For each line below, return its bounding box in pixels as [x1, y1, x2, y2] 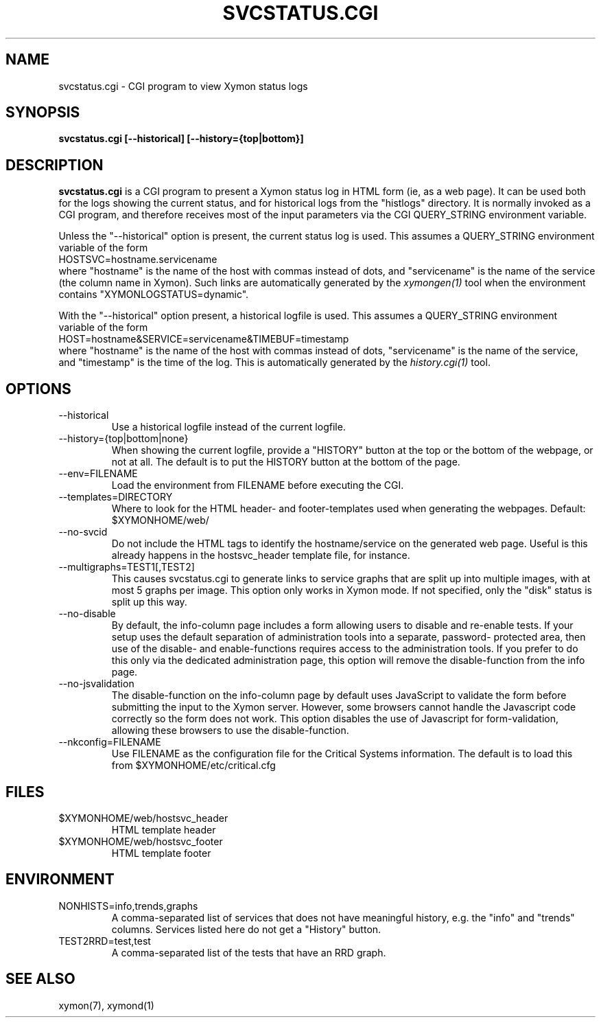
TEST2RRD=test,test [58, 934, 151, 947]
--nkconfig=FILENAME [58, 736, 161, 748]
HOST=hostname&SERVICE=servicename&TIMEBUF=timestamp [58, 333, 349, 345]
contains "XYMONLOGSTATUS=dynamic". [58, 288, 249, 301]
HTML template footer [111, 847, 211, 859]
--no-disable [58, 608, 116, 620]
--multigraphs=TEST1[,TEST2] [58, 561, 195, 573]
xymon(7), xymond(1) [58, 999, 154, 1011]
